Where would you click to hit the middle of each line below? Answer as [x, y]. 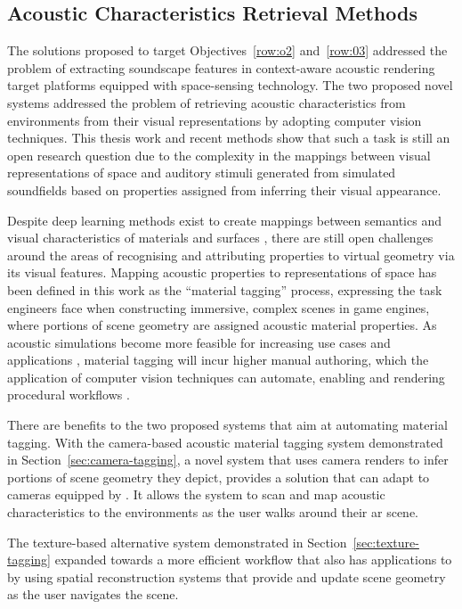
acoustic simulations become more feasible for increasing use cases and [199, 342]
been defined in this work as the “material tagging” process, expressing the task [225, 289]
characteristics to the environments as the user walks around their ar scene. [213, 512]
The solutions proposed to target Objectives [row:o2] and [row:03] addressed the [227, 50]
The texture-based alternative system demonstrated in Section [177, 542]
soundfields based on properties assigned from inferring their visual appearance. [224, 189]
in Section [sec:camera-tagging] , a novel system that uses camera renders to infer [228, 460]
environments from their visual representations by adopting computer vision [215, 120]
